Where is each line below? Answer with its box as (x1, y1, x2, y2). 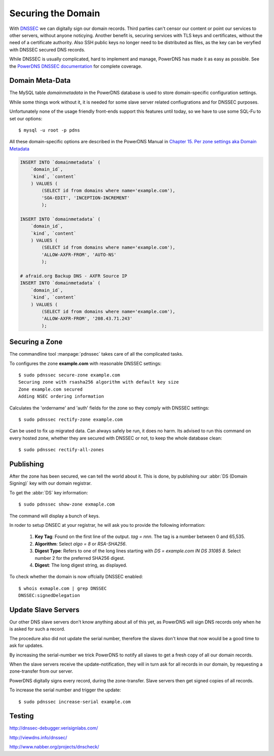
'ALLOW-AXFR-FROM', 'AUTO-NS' (41, 251, 117, 258)
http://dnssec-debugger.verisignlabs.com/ (9, 725, 98, 731)
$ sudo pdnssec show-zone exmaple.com (18, 501, 115, 508)
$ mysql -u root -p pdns (18, 127, 80, 133)
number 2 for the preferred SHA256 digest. (35, 555, 125, 561)
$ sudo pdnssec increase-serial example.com (18, 699, 131, 705)
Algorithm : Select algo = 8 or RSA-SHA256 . (35, 541, 127, 547)
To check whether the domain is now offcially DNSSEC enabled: (9, 574, 143, 580)
